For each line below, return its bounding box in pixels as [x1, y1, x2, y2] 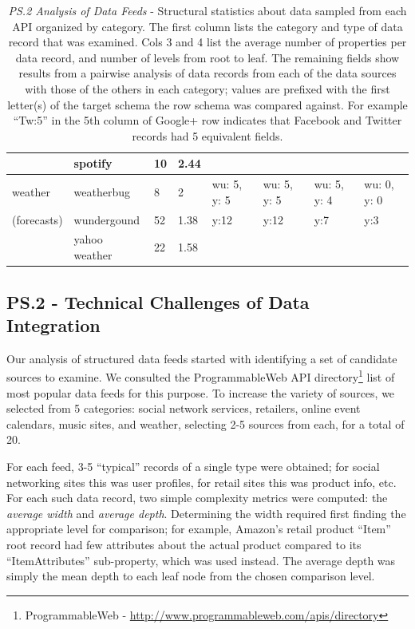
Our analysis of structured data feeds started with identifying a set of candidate [6, 350, 397, 366]
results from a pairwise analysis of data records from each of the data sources [18, 65, 397, 81]
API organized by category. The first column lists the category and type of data [12, 18, 403, 34]
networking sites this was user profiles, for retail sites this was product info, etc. [6, 473, 397, 490]
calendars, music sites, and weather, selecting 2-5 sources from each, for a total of [6, 415, 405, 432]
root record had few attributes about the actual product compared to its [6, 536, 362, 552]
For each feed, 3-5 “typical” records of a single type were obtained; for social [6, 457, 380, 474]
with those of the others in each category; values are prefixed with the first [25, 80, 390, 97]
